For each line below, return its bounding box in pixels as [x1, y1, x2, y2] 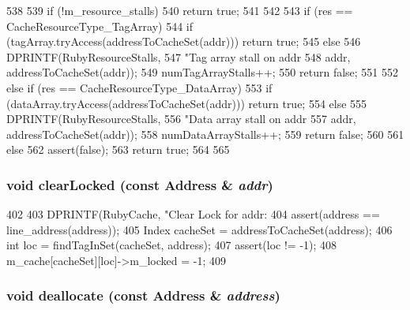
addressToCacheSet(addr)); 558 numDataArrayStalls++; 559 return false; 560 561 [6, 125, 404, 142]
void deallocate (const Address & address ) [6, 286, 280, 305]
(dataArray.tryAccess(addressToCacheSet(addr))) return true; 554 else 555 [6, 95, 367, 111]
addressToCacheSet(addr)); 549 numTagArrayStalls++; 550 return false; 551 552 [6, 64, 399, 80]
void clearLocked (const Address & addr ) [6, 174, 273, 194]
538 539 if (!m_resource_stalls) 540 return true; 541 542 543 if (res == [6, 2, 353, 18]
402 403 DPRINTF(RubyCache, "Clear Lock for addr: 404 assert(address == [6, 206, 380, 222]
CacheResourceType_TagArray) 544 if [6, 17, 194, 34]
